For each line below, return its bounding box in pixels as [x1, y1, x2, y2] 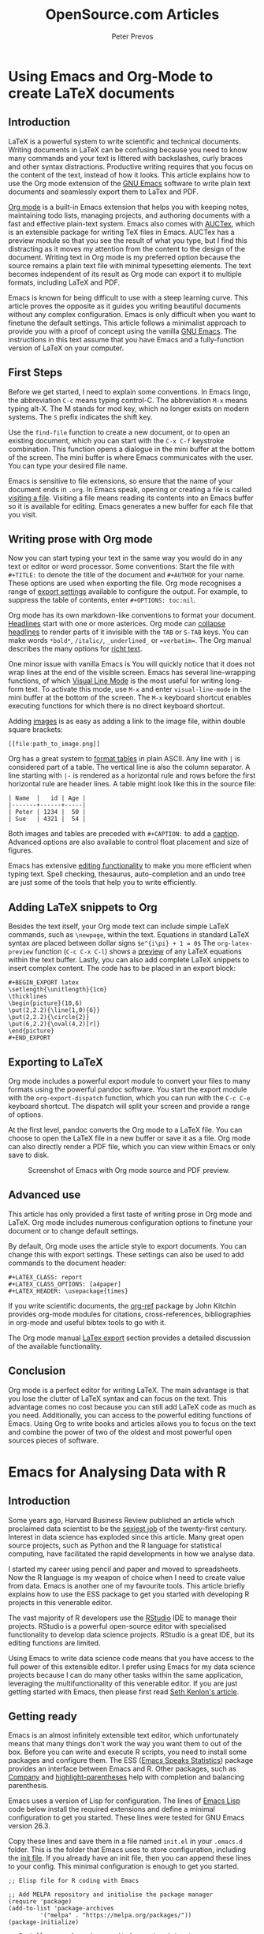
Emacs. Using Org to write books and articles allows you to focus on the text [8, 1418, 256, 1428]
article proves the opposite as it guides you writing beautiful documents [8, 301, 242, 311]
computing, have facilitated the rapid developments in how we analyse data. [8, 1548, 255, 1559]
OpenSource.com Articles [45, 6, 220, 24]
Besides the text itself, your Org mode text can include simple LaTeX [8, 921, 230, 932]
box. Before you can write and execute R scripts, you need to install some [8, 1747, 247, 1757]
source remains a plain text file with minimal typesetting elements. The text [8, 260, 251, 270]
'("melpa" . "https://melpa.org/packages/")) [39, 1911, 192, 1920]
